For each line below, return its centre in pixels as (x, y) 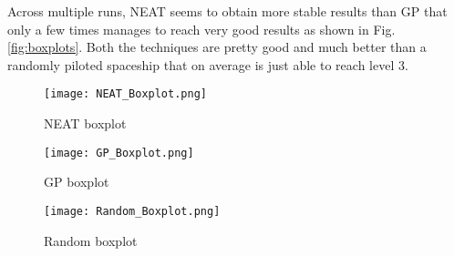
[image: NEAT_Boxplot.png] (125, 94)
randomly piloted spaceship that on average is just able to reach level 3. (208, 64)
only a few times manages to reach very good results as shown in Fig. (201, 29)
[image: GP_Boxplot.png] (119, 153)
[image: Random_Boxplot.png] (132, 211)
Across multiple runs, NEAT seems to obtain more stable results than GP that (227, 11)
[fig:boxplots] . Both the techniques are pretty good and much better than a (217, 47)
